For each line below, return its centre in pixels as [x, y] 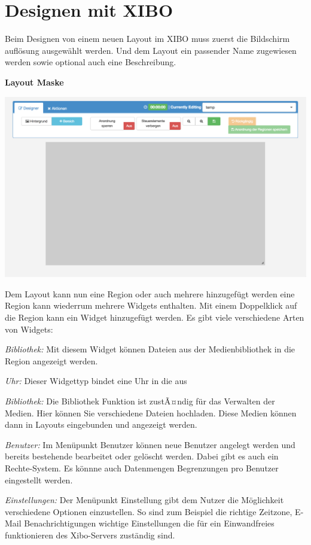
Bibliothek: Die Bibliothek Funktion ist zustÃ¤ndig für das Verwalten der [140, 401]
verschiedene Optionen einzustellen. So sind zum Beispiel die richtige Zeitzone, [149, 511]
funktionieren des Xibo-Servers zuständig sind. [90, 535]
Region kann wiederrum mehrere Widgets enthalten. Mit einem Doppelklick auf [151, 305]
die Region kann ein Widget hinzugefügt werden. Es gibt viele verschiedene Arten [155, 317]
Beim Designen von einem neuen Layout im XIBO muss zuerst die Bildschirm [147, 39]
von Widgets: [29, 329]
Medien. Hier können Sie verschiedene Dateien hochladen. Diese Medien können [151, 412]
